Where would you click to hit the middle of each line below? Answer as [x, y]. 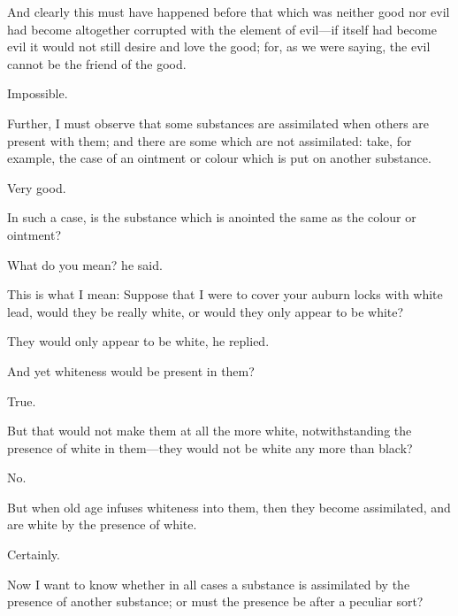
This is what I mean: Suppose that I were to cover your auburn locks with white [225, 294]
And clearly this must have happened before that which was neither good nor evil [229, 12]
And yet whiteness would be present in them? [131, 370]
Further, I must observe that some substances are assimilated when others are [218, 123]
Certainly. [34, 554]
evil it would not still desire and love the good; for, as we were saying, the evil [219, 46]
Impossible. [38, 93]
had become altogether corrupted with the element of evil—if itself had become [222, 29]
